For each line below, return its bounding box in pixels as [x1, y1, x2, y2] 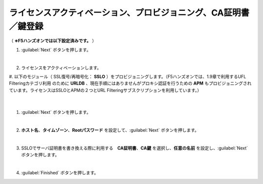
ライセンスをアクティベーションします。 [21, 65, 102, 71]
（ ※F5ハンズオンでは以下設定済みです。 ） [9, 38, 97, 44]
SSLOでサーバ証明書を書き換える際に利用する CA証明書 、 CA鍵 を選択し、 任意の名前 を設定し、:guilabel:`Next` [21, 145, 248, 151]
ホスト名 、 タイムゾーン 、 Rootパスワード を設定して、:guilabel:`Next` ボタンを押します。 [21, 127, 199, 133]
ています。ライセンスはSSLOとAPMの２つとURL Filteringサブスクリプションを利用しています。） [9, 87, 202, 93]
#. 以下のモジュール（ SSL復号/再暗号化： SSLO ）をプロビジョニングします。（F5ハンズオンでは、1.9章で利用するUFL [9, 74, 246, 79]
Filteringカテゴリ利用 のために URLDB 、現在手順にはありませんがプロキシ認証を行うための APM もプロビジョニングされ [9, 80, 252, 86]
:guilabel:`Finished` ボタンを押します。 [21, 170, 98, 176]
